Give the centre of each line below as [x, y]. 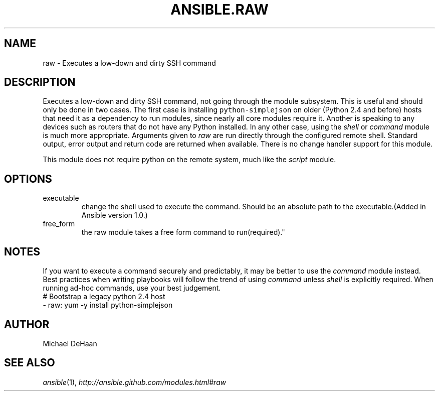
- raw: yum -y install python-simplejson [108, 305]
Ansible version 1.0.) [115, 215]
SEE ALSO [30, 363]
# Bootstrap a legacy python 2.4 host [104, 297]
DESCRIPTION [40, 82]
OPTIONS [28, 179]
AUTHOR [27, 324]
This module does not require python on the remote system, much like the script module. [189, 160]
